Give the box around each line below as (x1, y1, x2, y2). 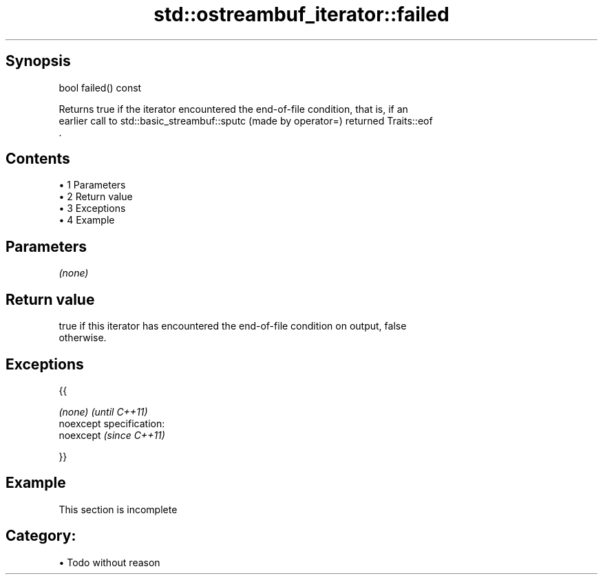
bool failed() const (59, 81, 142, 94)
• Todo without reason (59, 556, 160, 568)
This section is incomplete (59, 503, 178, 515)
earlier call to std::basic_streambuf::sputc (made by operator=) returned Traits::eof (59, 114, 433, 127)
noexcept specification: (59, 417, 165, 429)
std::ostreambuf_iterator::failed (154, 3, 449, 26)
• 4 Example (59, 214, 115, 226)
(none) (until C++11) (59, 405, 148, 418)
